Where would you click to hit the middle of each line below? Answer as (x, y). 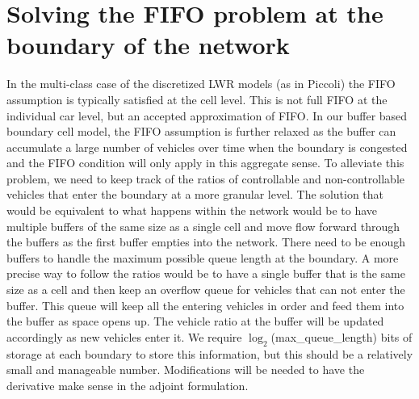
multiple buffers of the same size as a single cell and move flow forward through (203, 226)
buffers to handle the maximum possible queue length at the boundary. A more (203, 257)
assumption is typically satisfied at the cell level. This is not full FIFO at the (197, 99)
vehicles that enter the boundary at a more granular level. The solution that (195, 194)
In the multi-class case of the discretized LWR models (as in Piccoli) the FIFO (201, 84)
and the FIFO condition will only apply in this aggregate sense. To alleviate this (205, 163)
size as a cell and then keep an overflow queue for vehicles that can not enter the (206, 290)
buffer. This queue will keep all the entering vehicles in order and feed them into (205, 305)
